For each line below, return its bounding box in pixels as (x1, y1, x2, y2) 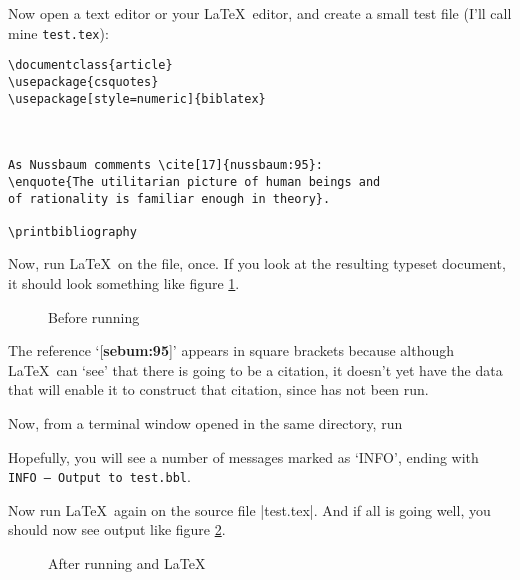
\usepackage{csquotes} (8, 74, 159, 89)
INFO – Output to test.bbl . (8, 466, 191, 487)
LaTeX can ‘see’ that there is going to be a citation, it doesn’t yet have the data (8, 359, 503, 380)
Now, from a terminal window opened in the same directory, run (8, 413, 403, 434)
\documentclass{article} (8, 58, 173, 73)
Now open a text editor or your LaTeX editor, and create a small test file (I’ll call (8, 3, 512, 23)
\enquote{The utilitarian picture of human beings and (8, 174, 381, 189)
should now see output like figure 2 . (8, 519, 226, 540)
